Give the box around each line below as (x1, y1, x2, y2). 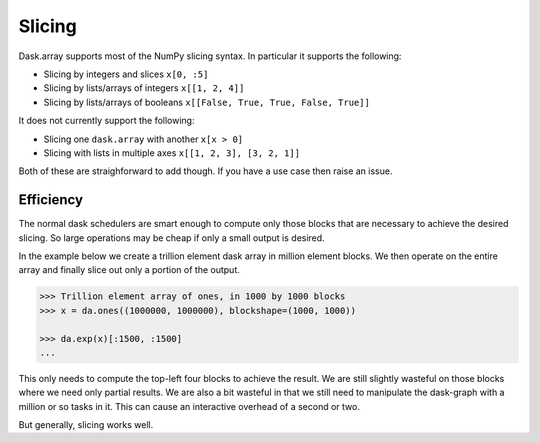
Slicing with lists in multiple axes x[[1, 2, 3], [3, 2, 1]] (43, 146, 300, 159)
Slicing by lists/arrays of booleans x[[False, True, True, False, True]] (43, 96, 370, 108)
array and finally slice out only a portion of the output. (18, 264, 240, 276)
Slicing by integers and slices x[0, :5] (43, 68, 209, 80)
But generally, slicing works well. (18, 419, 154, 431)
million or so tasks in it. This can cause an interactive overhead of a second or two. (18, 400, 360, 412)
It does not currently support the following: (18, 115, 195, 127)
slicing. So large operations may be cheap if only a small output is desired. (18, 231, 325, 244)
